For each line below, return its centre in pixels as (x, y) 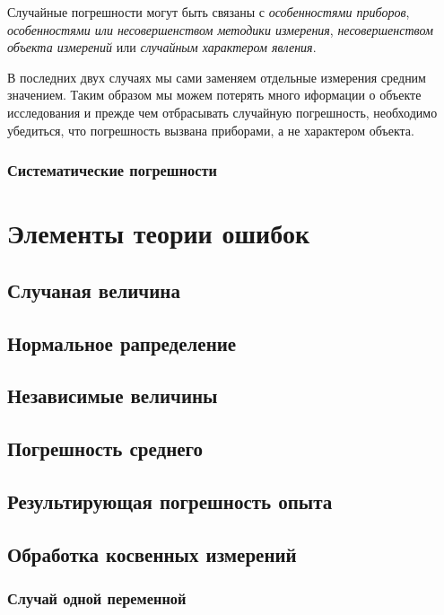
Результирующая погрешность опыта (170, 501)
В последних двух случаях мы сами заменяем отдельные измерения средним (217, 77)
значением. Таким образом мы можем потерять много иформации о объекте (214, 95)
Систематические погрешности (112, 170)
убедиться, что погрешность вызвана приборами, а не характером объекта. (211, 130)
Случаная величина (94, 290)
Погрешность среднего (105, 448)
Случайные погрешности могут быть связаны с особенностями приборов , (209, 12)
